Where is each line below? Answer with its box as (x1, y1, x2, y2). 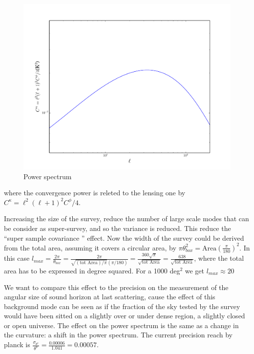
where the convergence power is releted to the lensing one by (4, 187, 186, 198)
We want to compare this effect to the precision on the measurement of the (4, 282, 229, 292)
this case (4, 253, 30, 263)
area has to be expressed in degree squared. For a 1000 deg (4, 265, 180, 275)
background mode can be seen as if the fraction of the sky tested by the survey (4, 301, 240, 311)
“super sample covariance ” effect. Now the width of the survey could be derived (4, 232, 244, 243)
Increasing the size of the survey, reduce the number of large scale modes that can (4, 213, 249, 224)
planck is (4, 339, 30, 350)
